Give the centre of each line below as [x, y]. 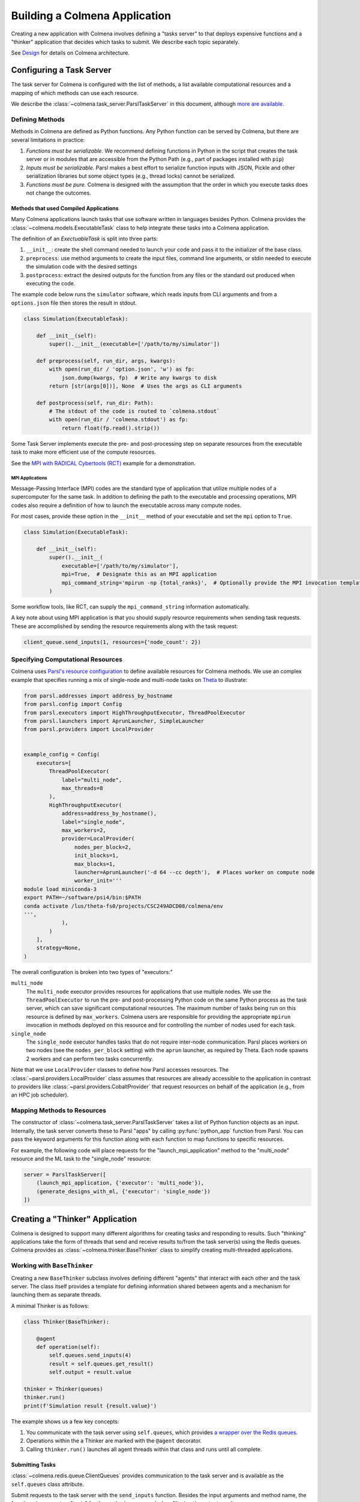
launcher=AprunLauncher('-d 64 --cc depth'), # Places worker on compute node [194, 872]
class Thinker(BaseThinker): [67, 1321]
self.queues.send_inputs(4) [90, 1355]
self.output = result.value [90, 1372]
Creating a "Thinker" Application [74, 1219]
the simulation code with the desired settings [82, 267]
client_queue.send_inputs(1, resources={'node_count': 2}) [112, 642]
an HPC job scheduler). [40, 1095]
